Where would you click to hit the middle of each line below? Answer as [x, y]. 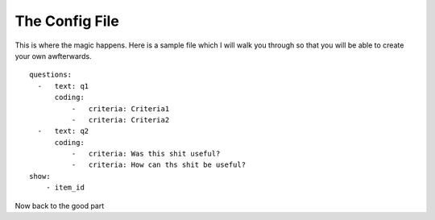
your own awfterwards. [53, 56]
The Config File [67, 21]
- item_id [65, 188]
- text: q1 [63, 86]
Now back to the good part [60, 205]
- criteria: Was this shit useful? [146, 154]
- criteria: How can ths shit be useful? [158, 165]
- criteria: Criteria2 [120, 120]
